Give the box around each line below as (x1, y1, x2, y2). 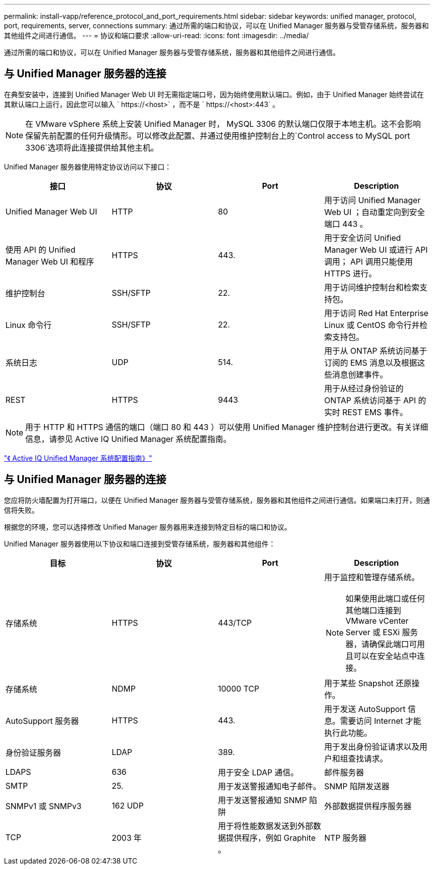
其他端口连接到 (345, 605, 401, 615)
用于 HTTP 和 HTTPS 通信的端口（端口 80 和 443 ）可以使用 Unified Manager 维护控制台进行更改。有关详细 (25, 422, 429, 432)
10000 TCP (218, 683, 260, 694)
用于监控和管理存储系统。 (324, 572, 420, 582)
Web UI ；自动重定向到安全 (324, 207, 425, 217)
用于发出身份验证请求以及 (324, 741, 420, 752)
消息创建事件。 (332, 369, 388, 380)
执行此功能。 (324, 727, 372, 738)
